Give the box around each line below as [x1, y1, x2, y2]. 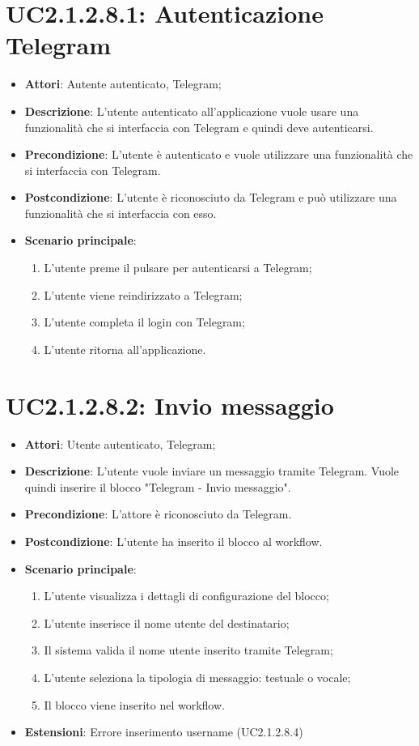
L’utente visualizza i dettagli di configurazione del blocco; [44, 587, 329, 604]
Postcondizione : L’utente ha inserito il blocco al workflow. [24, 532, 323, 549]
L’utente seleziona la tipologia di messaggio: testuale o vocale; [44, 668, 351, 685]
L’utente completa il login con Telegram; [44, 313, 245, 330]
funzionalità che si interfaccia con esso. [24, 204, 217, 221]
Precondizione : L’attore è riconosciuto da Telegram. [24, 505, 292, 522]
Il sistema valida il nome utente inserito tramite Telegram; [44, 642, 333, 659]
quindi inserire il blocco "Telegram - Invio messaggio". [24, 478, 291, 495]
